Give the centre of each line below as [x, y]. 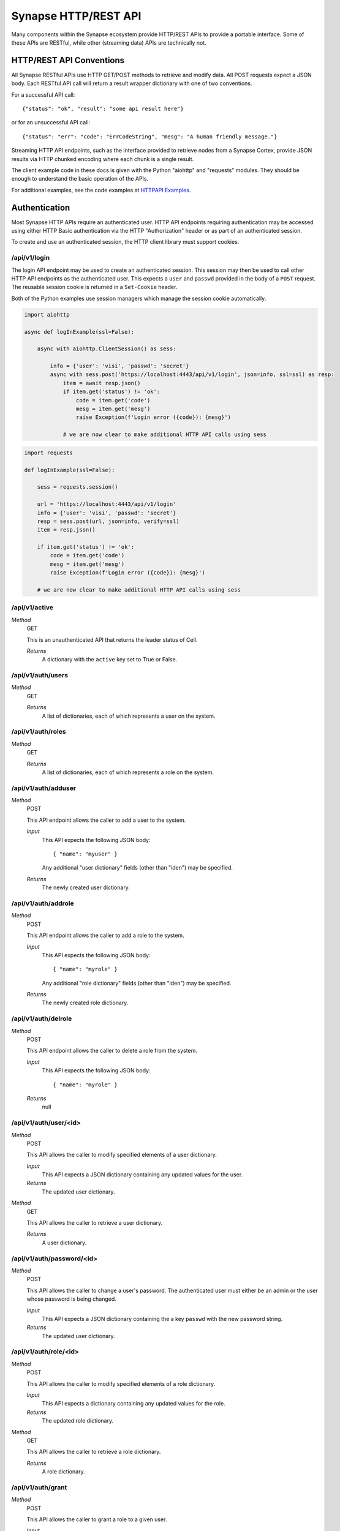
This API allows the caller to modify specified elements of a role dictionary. [121, 1383]
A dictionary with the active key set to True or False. [110, 660]
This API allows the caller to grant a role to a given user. [97, 1519]
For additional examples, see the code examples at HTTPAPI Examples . [101, 190]
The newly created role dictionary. [85, 1003]
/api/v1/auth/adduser [44, 788]
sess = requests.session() [78, 487]
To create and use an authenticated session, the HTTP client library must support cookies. [125, 242]
